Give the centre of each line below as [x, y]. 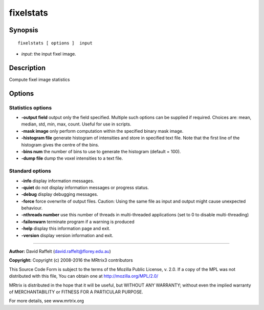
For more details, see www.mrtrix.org [46, 301]
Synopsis [24, 30]
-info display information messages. [58, 181]
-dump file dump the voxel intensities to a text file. [72, 158]
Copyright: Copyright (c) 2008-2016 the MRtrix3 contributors [71, 260]
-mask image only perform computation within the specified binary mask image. [102, 131]
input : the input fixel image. [49, 54]
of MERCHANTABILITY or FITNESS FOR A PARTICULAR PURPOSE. [76, 292]
